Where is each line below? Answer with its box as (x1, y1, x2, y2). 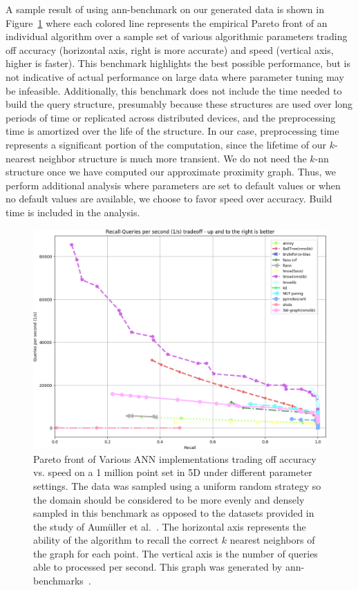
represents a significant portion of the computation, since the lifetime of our (6, 137, 327, 151)
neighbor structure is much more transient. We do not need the (39, 151, 307, 165)
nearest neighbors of (229, 533, 315, 547)
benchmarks (33, 573, 84, 588)
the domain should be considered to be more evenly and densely (33, 492, 305, 506)
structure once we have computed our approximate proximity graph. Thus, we (6, 164, 336, 179)
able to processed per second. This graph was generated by (33, 560, 283, 574)
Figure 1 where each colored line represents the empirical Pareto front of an (6, 15, 328, 30)
